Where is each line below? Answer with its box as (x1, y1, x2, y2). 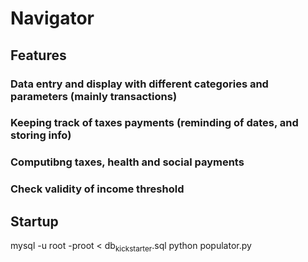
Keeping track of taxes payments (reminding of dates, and (10, 116, 299, 130)
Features (10, 47, 67, 64)
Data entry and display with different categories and (10, 77, 269, 91)
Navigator (10, 7, 95, 30)
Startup (10, 213, 59, 230)
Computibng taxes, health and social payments (10, 155, 245, 169)
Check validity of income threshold (10, 182, 185, 196)
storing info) (10, 128, 72, 142)
